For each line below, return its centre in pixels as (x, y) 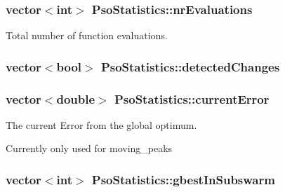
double (76, 98)
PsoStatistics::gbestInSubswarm (183, 179)
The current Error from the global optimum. (101, 124)
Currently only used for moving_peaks (89, 148)
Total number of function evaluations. (87, 35)
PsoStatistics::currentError (192, 98)
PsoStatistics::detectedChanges (190, 66)
